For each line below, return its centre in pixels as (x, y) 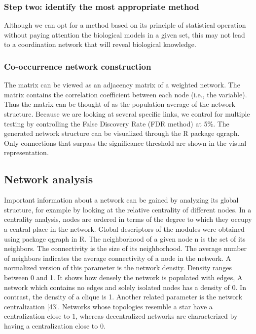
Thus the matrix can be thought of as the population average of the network (120, 104)
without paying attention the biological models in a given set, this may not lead (125, 34)
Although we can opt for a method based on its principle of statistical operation (125, 25)
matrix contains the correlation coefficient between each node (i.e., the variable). (126, 94)
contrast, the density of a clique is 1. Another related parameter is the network (123, 297)
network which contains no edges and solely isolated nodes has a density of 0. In (125, 287)
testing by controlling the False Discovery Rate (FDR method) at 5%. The (117, 123)
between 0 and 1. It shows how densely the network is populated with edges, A (123, 277)
